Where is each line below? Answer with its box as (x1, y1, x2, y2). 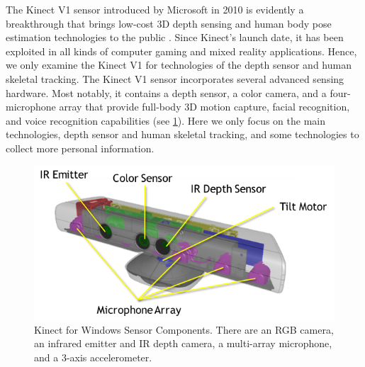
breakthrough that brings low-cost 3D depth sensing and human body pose (6, 16, 332, 30)
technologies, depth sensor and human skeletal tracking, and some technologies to (6, 127, 359, 142)
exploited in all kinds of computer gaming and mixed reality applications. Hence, (6, 43, 357, 58)
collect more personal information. (6, 140, 155, 155)
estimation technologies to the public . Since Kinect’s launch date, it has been (6, 30, 344, 45)
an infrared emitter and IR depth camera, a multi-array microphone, (34, 336, 332, 351)
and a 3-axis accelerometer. (34, 349, 152, 364)
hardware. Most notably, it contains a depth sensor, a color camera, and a (6, 85, 327, 100)
